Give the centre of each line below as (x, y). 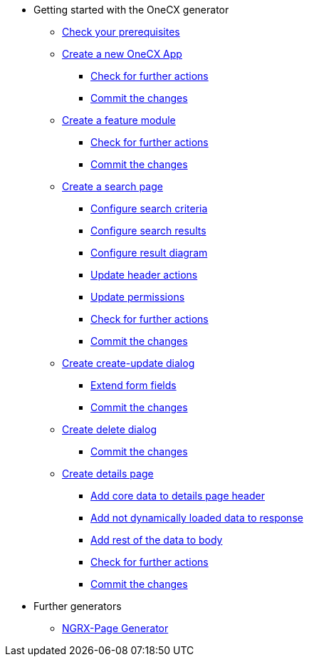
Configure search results (148, 231)
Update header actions (144, 275)
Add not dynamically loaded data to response (197, 518)
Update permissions (138, 297)
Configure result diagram (149, 253)
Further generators (78, 606)
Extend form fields (133, 385)
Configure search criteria (149, 208)
